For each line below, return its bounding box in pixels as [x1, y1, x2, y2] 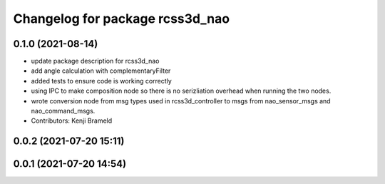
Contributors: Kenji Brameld [31, 116, 113, 125]
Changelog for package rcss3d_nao [13, 11, 230, 26]
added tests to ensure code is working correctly [31, 76, 173, 85]
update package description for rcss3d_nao [31, 57, 160, 66]
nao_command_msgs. [31, 107, 96, 116]
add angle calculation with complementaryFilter [31, 66, 171, 75]
